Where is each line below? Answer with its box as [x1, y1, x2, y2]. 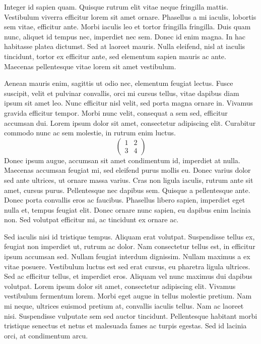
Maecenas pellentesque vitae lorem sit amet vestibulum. [4, 61, 176, 71]
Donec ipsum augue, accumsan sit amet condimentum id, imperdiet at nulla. [4, 155, 240, 165]
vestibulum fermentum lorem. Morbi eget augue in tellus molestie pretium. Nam [4, 290, 252, 301]
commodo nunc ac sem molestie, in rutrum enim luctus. [4, 127, 176, 138]
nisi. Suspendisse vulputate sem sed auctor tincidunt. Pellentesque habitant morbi [4, 310, 257, 321]
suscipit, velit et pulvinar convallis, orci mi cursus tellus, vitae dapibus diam [4, 87, 239, 98]
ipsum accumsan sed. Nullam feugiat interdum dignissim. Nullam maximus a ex [4, 251, 250, 262]
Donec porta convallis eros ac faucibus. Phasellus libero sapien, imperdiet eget [4, 194, 245, 205]
